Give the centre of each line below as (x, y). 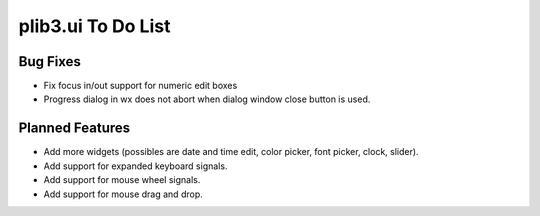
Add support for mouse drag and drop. (123, 194)
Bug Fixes (50, 61)
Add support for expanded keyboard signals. (135, 166)
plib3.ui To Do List (94, 26)
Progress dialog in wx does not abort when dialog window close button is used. (207, 99)
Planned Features (74, 128)
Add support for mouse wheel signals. (122, 180)
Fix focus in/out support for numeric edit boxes (140, 86)
